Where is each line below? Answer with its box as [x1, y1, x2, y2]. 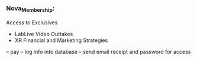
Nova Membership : [6, 4, 55, 14]
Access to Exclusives [6, 19, 58, 26]
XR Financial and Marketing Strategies [14, 37, 108, 44]
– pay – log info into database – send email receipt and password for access [6, 48, 191, 55]
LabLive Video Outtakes [14, 30, 73, 37]
